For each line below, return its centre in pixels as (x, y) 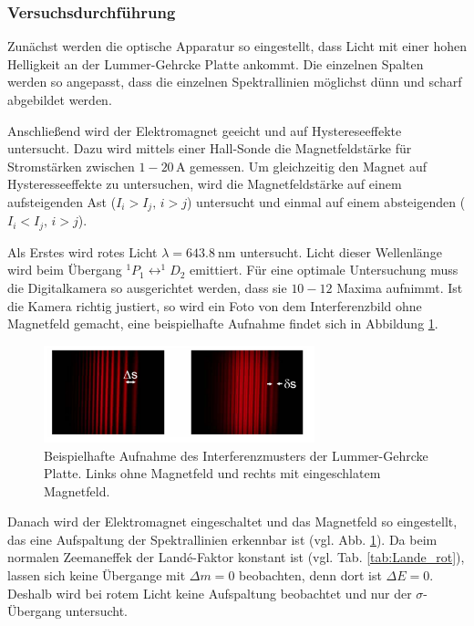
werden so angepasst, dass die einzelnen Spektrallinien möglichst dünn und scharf (235, 82)
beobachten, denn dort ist (310, 575)
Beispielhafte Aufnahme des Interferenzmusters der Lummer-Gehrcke (236, 455)
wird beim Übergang (65, 270)
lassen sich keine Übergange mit (97, 575)
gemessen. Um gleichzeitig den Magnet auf (309, 166)
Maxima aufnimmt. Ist (400, 288)
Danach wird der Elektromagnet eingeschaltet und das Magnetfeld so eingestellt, (232, 522)
